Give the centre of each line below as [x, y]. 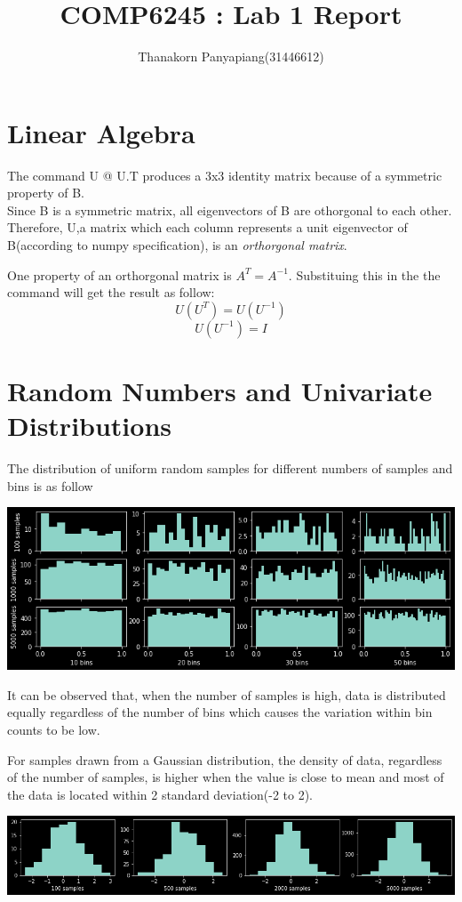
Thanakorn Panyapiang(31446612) [231, 56]
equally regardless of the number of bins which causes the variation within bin [220, 712]
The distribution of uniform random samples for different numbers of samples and [230, 468]
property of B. [46, 193]
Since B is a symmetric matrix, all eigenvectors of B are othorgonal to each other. [230, 209]
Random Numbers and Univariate [220, 391]
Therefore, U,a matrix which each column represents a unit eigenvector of [207, 227]
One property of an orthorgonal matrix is [119, 274]
